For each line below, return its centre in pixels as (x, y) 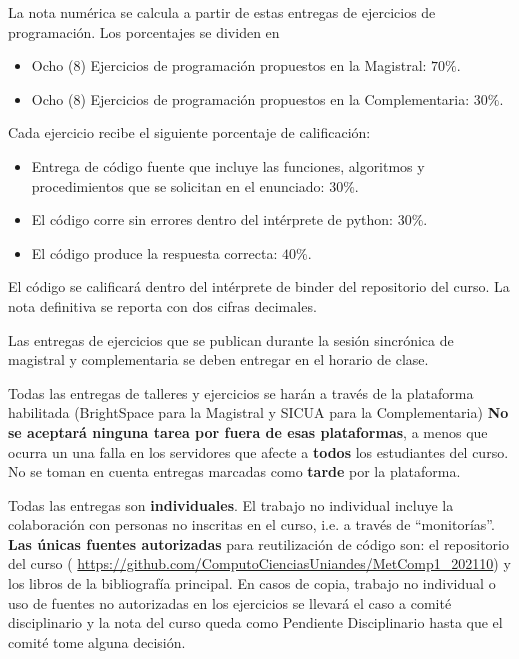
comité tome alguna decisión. (97, 641)
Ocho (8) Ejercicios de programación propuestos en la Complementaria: (250, 98)
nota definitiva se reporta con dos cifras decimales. (162, 305)
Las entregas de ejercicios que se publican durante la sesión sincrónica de (231, 339)
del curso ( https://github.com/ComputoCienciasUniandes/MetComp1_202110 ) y (259, 563)
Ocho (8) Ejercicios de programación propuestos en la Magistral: (229, 65)
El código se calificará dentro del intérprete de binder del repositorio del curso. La (259, 286)
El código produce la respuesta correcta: (154, 252)
